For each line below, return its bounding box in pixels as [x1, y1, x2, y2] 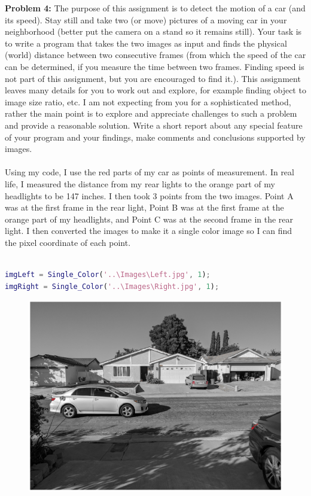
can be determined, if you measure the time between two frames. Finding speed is [5, 60, 304, 72]
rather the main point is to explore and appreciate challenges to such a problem [5, 107, 297, 120]
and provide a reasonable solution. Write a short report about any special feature [5, 118, 303, 131]
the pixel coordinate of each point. [5, 236, 131, 248]
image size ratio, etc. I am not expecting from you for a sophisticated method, [5, 95, 291, 108]
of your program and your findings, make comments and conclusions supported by [5, 130, 306, 143]
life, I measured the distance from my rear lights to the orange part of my [5, 177, 275, 190]
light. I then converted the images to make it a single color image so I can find [5, 224, 292, 237]
